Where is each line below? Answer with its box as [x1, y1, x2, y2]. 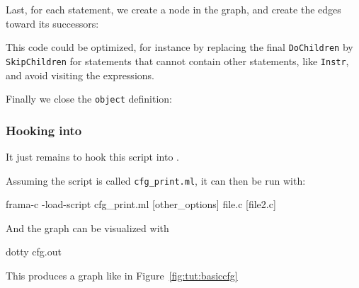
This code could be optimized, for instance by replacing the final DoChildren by [6, 40, 353, 54]
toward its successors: [6, 16, 99, 30]
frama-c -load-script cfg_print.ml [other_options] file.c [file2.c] [6, 197, 276, 212]
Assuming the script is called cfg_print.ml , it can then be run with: [6, 173, 306, 188]
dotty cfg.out [6, 244, 62, 259]
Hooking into [6, 121, 82, 139]
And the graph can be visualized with [6, 220, 169, 235]
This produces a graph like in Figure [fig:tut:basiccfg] [6, 268, 238, 282]
